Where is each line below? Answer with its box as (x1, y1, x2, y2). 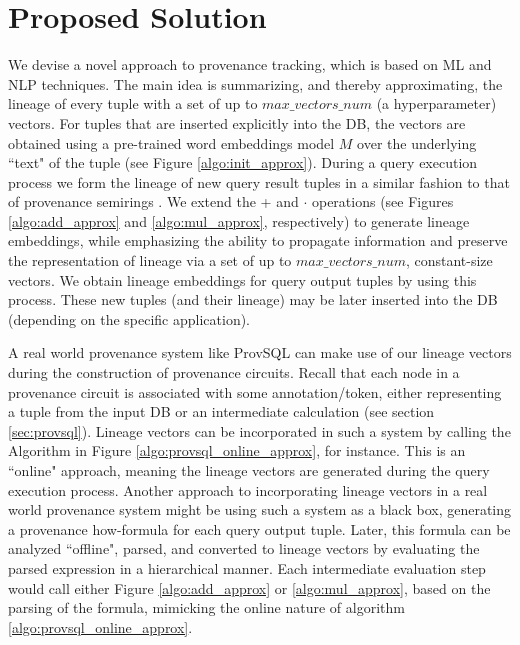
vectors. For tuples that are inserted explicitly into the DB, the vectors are (8, 112, 466, 133)
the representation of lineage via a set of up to (8, 250, 292, 271)
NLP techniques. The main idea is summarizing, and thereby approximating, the (8, 73, 503, 94)
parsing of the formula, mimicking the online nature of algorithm (8, 597, 405, 618)
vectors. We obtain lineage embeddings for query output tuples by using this (8, 269, 477, 290)
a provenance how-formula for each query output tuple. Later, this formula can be (8, 518, 511, 539)
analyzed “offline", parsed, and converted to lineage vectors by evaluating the (8, 538, 480, 559)
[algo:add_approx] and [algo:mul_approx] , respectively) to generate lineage (8, 210, 470, 231)
